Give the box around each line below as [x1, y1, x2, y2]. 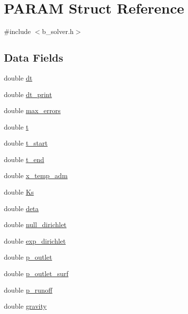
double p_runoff [4, 284, 52, 295]
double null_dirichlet [4, 219, 67, 230]
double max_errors [4, 105, 61, 116]
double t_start [4, 138, 48, 148]
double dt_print [4, 89, 52, 99]
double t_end [4, 154, 44, 164]
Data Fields [4, 50, 64, 65]
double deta [4, 203, 39, 213]
